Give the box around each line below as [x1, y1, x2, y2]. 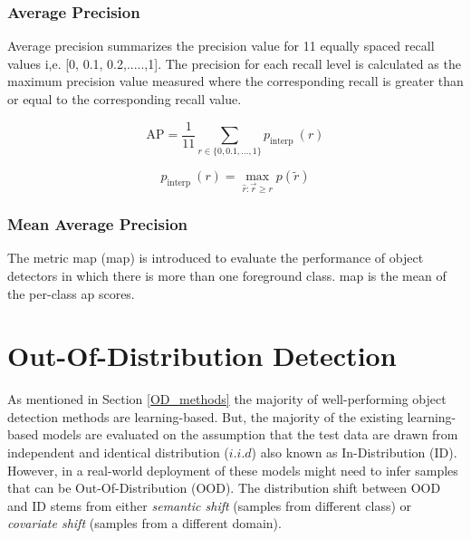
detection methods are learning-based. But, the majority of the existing [7, 407, 403, 426]
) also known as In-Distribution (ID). [251, 443, 457, 462]
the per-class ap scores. [7, 284, 135, 303]
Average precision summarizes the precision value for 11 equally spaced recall [7, 36, 435, 55]
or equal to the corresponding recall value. [7, 90, 242, 108]
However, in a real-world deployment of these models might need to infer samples [7, 460, 458, 479]
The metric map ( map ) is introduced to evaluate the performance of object [7, 248, 424, 267]
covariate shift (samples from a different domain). [7, 514, 282, 533]
